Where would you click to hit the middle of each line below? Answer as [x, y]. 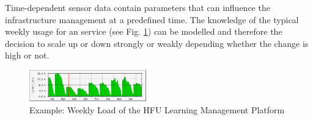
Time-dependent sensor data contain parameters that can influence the [138, 7]
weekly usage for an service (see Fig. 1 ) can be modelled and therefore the [144, 31]
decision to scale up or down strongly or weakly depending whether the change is [157, 43]
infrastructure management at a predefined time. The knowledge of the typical [152, 19]
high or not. [27, 55]
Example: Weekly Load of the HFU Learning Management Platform [157, 110]
